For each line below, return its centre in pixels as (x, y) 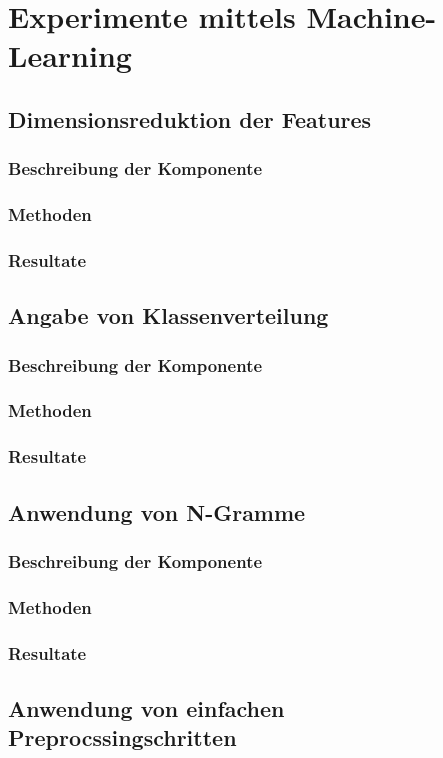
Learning (70, 55)
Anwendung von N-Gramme (157, 511)
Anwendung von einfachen (146, 707)
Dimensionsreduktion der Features (190, 118)
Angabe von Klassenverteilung (168, 315)
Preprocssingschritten (122, 737)
